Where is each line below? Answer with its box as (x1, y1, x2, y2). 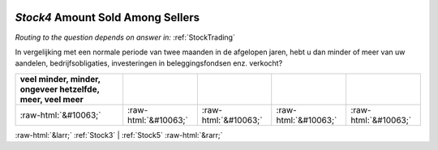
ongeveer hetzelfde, (19, 84, 101, 95)
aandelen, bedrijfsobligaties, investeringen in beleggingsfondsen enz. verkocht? (15, 58, 283, 68)
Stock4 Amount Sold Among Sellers (15, 11, 200, 24)
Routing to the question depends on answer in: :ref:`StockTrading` (15, 32, 235, 42)
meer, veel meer (19, 93, 84, 105)
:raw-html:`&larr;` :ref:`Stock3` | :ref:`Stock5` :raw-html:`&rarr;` (15, 130, 223, 139)
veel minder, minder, (19, 73, 101, 84)
